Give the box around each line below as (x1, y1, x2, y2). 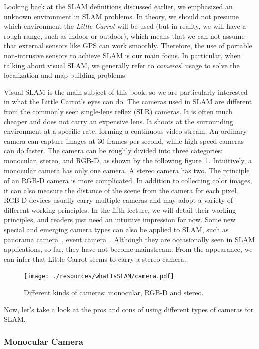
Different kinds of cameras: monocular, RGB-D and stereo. (24, 287, 204, 298)
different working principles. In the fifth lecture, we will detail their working (4, 204, 236, 215)
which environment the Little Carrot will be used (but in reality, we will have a (4, 21, 246, 31)
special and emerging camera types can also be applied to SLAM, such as (4, 224, 229, 235)
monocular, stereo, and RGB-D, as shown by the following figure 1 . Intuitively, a (4, 155, 252, 165)
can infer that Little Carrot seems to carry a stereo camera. (4, 253, 186, 264)
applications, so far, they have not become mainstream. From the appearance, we (4, 244, 253, 254)
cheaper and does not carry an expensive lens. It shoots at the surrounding (4, 116, 233, 126)
